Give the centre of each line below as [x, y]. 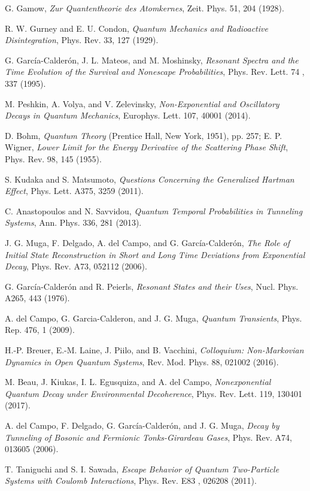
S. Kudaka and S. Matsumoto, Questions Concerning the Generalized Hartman [150, 179]
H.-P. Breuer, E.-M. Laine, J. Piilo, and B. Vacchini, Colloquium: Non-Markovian [154, 350]
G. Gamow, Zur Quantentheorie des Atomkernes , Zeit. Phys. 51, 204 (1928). [145, 8]
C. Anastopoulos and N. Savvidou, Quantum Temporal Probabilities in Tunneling [154, 210]
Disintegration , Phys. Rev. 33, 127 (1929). [82, 40]
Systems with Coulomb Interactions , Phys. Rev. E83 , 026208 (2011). [131, 481]
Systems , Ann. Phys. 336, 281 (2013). [73, 222]
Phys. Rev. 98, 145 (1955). [53, 158]
